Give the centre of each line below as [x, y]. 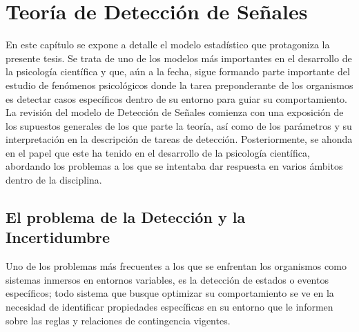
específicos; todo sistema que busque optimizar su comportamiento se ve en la [170, 293]
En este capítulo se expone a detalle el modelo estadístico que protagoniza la [168, 45]
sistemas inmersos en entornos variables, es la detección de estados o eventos [167, 279]
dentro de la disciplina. [54, 180]
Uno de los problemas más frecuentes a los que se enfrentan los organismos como [176, 266]
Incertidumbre [58, 237]
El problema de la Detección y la [126, 217]
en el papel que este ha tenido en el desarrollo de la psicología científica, [158, 152]
